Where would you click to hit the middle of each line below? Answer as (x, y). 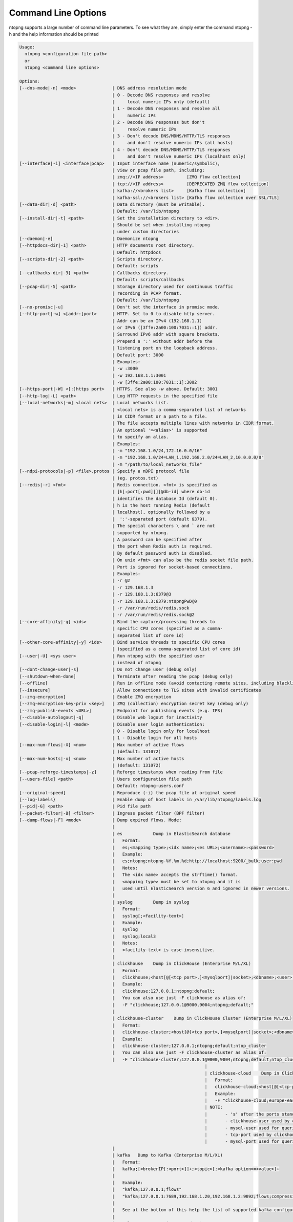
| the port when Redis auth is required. (162, 546)
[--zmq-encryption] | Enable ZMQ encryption (95, 697)
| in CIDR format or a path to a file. (160, 416)
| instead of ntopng (136, 663)
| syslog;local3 (134, 936)
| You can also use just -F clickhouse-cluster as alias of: (189, 1053)
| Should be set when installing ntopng (161, 225)
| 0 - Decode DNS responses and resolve (161, 95)
